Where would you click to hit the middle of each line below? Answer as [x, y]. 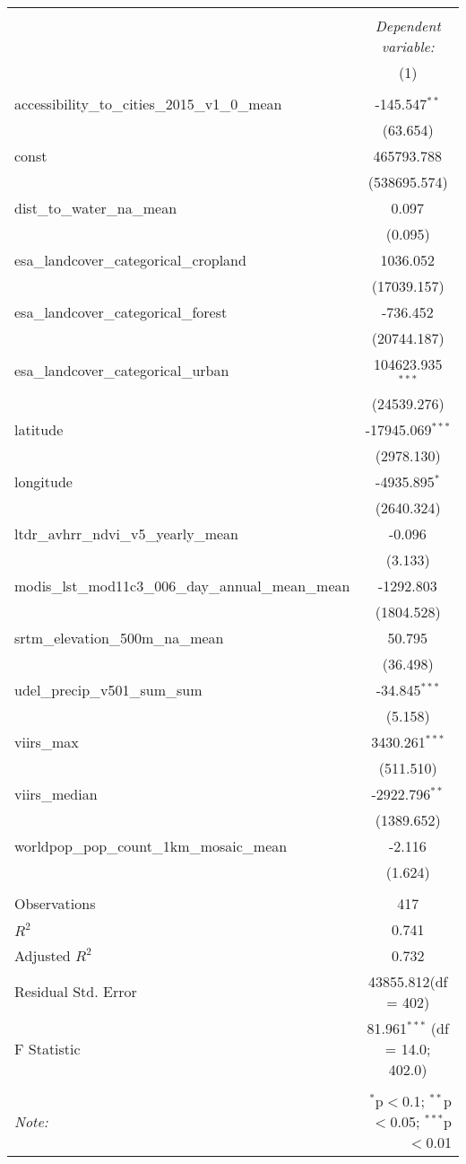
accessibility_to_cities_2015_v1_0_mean [148, 104]
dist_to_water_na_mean [96, 208]
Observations [55, 903]
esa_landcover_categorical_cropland [130, 260]
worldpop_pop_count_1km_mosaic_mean [151, 845]
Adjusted [43, 955]
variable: [408, 46]
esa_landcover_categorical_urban [122, 371]
